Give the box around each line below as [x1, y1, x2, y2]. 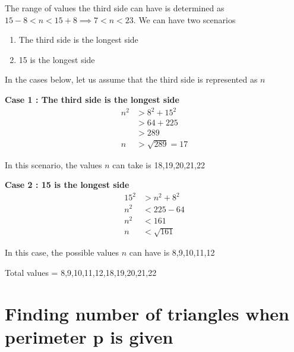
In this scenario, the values [5, 158, 102, 171]
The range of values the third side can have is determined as [5, 2, 225, 14]
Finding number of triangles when [5, 301, 289, 325]
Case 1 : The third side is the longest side [5, 93, 179, 105]
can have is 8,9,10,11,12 [129, 246, 215, 259]
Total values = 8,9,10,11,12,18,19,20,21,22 [5, 266, 157, 278]
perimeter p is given [5, 324, 173, 348]
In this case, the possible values [5, 246, 119, 259]
